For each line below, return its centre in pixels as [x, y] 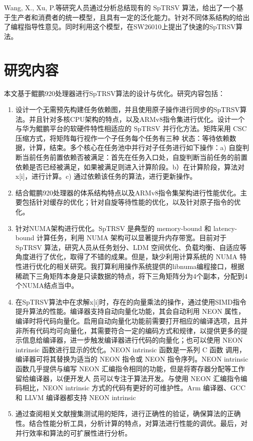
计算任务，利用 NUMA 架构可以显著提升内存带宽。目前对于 [131, 238]
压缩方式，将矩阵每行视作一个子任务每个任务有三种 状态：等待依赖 [122, 138]
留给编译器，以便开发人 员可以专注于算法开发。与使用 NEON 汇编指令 [128, 378]
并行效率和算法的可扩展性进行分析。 [73, 432]
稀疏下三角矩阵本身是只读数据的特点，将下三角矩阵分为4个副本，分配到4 [131, 276]
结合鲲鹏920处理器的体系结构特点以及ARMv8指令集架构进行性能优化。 [128, 192]
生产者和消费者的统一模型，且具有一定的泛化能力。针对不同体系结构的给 [126, 17]
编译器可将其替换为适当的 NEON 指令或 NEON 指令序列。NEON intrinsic [132, 359]
